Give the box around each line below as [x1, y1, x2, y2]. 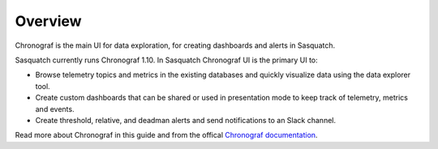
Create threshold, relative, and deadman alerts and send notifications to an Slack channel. [35, 115, 337, 125]
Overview [15, 12, 82, 30]
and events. [35, 104, 75, 113]
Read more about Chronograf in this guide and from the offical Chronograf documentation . [15, 130, 318, 140]
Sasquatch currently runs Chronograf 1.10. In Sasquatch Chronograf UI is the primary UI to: [15, 55, 318, 65]
